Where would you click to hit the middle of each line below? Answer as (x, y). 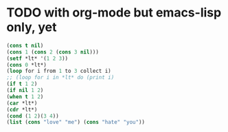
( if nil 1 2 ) (25, 91)
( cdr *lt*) (22, 109)
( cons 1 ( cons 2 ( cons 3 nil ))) (53, 52)
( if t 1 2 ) (22, 84)
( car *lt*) (22, 103)
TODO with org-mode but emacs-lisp (114, 13)
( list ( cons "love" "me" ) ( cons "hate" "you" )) (76, 122)
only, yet (32, 27)
